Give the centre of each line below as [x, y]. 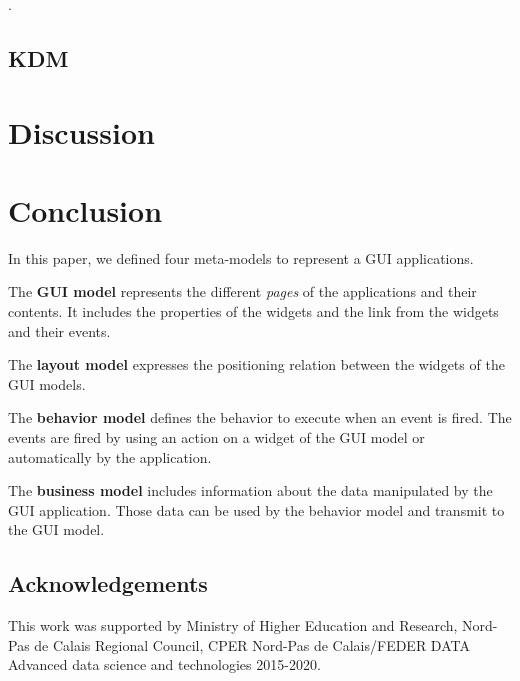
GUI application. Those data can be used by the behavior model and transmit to [256, 509]
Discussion [81, 131]
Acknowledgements [108, 583]
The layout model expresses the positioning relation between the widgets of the [256, 364]
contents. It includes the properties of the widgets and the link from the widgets [253, 311]
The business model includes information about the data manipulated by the [250, 490]
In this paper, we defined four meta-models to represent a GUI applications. [241, 257]
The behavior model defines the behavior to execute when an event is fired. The [260, 417]
